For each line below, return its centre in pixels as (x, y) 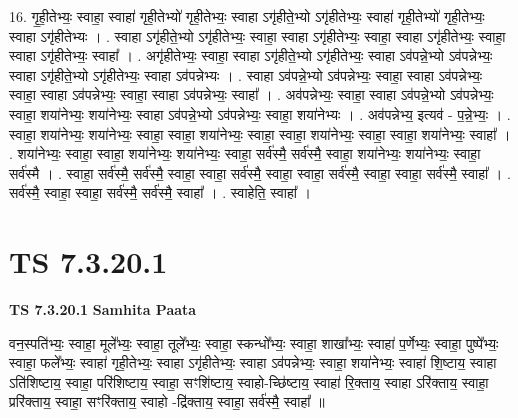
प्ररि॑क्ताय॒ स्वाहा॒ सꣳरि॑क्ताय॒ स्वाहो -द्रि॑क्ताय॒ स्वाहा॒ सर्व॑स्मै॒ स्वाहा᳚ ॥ (167, 401)
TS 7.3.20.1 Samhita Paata (103, 309)
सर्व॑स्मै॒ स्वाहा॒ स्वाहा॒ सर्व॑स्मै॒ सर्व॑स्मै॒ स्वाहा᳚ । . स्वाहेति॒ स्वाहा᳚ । (160, 192)
